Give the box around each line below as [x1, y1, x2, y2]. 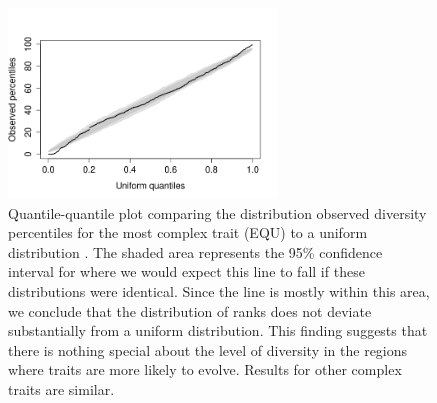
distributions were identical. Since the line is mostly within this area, [8, 280, 430, 301]
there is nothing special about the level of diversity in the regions [8, 339, 408, 360]
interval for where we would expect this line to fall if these [8, 261, 365, 282]
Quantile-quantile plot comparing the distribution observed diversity [8, 202, 427, 223]
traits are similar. [8, 378, 115, 399]
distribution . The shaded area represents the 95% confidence [8, 241, 383, 262]
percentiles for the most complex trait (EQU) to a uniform [8, 222, 368, 243]
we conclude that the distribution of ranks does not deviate [8, 300, 372, 321]
